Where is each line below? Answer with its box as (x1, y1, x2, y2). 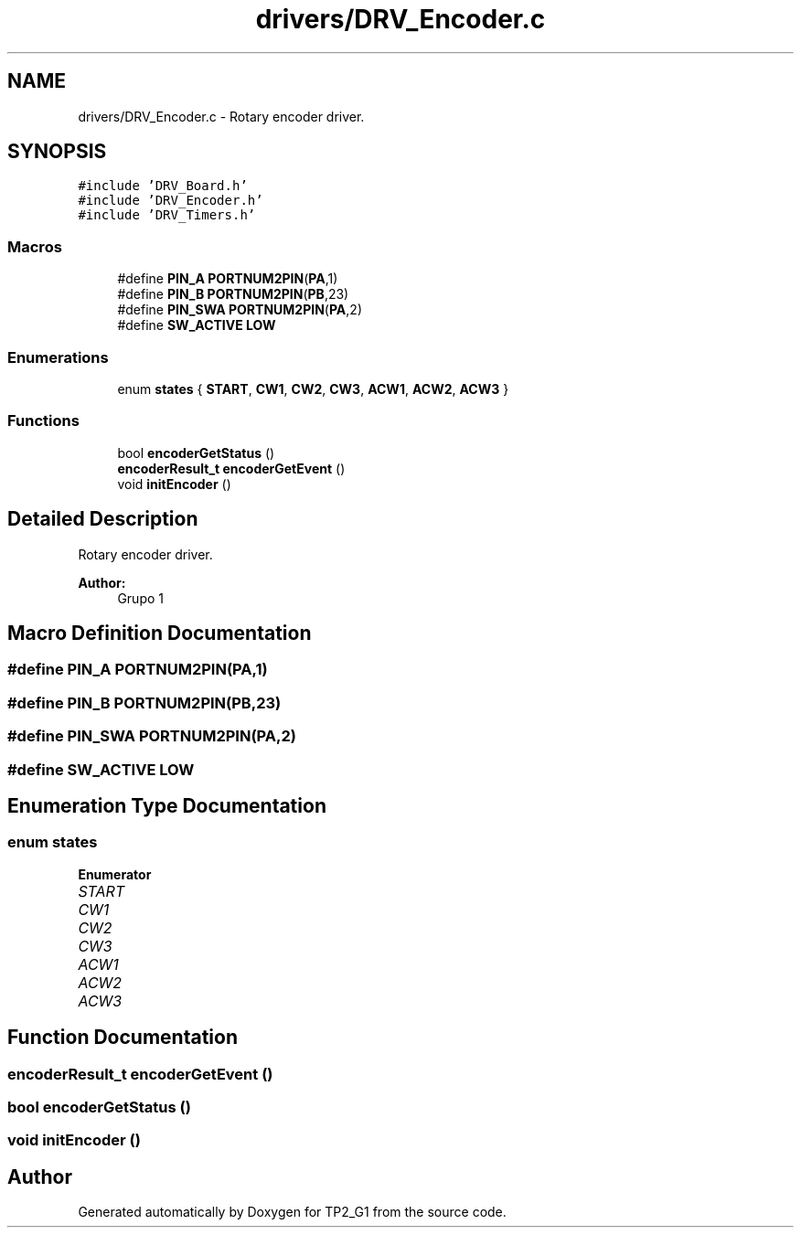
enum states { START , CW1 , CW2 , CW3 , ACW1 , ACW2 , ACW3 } (117, 380, 509, 397)
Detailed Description (7, 507, 198, 531)
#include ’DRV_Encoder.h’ (78, 193, 263, 208)
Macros (7, 237, 62, 256)
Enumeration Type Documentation (7, 793, 326, 817)
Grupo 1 (117, 590, 164, 606)
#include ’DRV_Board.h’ (78, 178, 248, 194)
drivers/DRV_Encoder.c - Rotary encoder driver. (78, 108, 365, 124)
